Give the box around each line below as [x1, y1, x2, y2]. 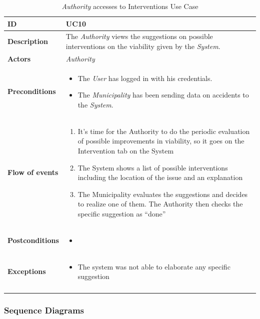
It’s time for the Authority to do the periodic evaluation [77, 125, 250, 136]
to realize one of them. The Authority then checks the [77, 198, 243, 209]
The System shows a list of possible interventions [77, 162, 228, 172]
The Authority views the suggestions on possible [65, 31, 213, 41]
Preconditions [7, 86, 56, 96]
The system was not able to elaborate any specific [77, 261, 230, 271]
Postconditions [7, 234, 59, 245]
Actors [7, 53, 31, 63]
